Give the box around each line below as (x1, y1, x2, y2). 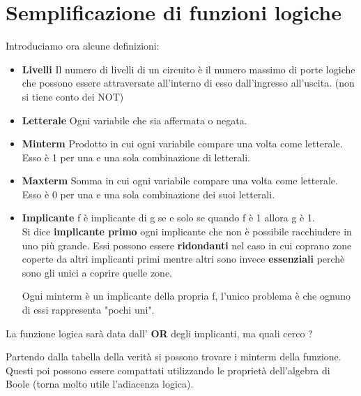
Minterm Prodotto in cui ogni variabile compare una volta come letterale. (22, 136, 343, 151)
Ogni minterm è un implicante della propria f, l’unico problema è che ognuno (22, 288, 351, 303)
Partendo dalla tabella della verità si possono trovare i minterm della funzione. (6, 349, 341, 364)
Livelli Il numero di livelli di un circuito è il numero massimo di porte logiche (22, 61, 355, 76)
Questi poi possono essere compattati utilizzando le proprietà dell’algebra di (6, 362, 330, 377)
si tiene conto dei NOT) (22, 89, 124, 103)
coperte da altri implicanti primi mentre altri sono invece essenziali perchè (22, 251, 345, 266)
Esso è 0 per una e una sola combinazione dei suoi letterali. (22, 186, 275, 201)
